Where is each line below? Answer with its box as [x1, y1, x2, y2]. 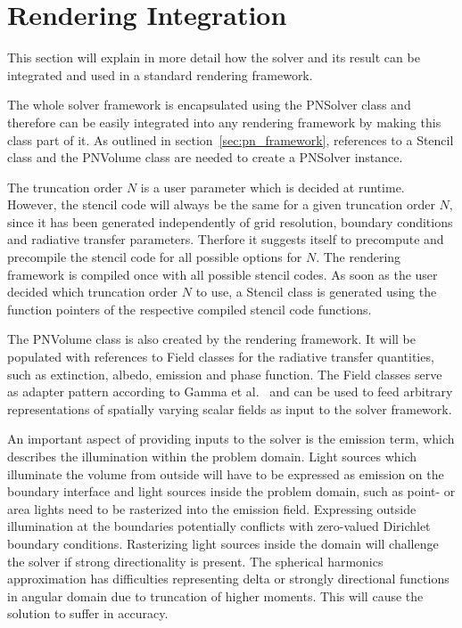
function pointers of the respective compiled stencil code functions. [7, 299, 372, 318]
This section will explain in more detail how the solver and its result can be [7, 48, 420, 67]
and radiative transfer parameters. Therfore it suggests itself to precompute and [7, 230, 444, 249]
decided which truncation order [7, 282, 178, 301]
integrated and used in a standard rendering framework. [7, 65, 313, 84]
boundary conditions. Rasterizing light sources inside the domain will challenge [7, 534, 439, 552]
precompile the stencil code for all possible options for [7, 248, 302, 266]
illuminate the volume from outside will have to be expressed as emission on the [7, 464, 444, 483]
